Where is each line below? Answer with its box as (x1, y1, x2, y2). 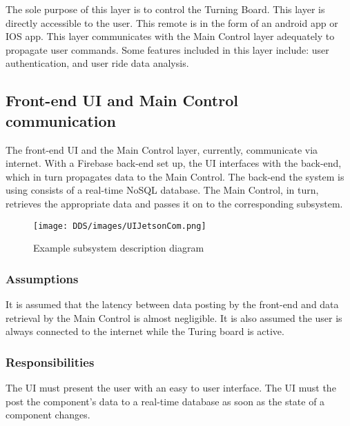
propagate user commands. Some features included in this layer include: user (6, 42, 329, 57)
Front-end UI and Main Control (6, 90, 238, 111)
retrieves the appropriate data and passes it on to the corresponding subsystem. (6, 196, 343, 210)
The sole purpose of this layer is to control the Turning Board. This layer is (6, 2, 325, 16)
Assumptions (6, 270, 79, 287)
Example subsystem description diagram (33, 241, 204, 255)
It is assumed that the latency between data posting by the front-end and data (6, 297, 339, 311)
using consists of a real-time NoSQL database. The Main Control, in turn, (6, 183, 319, 197)
